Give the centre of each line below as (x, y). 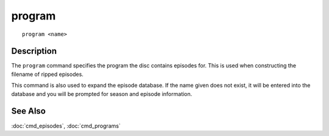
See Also (28, 111)
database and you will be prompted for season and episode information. (102, 93)
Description (34, 51)
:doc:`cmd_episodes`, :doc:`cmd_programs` (66, 126)
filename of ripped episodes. (47, 74)
